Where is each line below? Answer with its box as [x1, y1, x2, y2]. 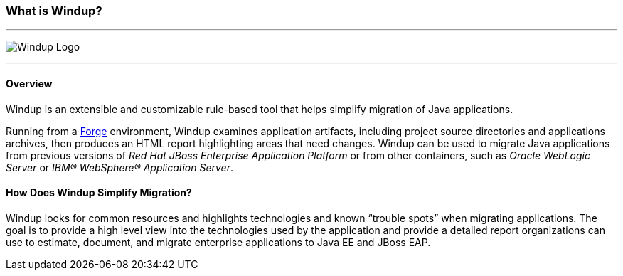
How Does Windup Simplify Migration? [6, 186, 192, 199]
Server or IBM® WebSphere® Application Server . [6, 161, 233, 174]
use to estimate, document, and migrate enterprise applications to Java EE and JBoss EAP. [6, 235, 431, 248]
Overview [6, 77, 53, 90]
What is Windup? [6, 4, 102, 18]
